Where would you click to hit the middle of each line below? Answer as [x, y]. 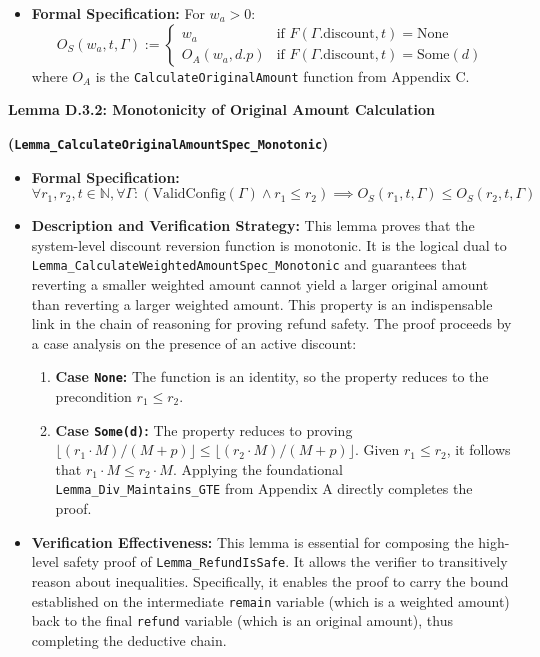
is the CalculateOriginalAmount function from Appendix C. [282, 75]
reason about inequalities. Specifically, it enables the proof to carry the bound [270, 580]
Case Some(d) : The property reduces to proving [204, 429]
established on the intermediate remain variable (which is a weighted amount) [270, 600]
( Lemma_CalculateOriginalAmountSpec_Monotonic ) [168, 142]
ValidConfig [189, 194]
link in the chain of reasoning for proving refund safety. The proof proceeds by [271, 323]
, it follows [478, 449]
